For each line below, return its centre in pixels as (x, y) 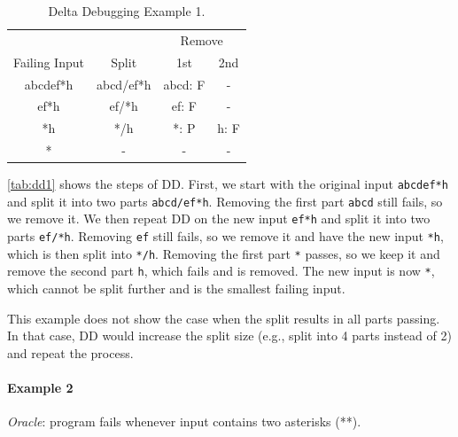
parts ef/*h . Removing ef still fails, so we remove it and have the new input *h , (225, 236)
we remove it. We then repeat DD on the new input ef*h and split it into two (219, 218)
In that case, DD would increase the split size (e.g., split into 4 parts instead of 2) (229, 336)
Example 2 (40, 388)
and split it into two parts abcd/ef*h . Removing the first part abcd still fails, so (225, 201)
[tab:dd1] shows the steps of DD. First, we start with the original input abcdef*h (228, 184)
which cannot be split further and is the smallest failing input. (176, 289)
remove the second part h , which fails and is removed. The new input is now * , (221, 271)
